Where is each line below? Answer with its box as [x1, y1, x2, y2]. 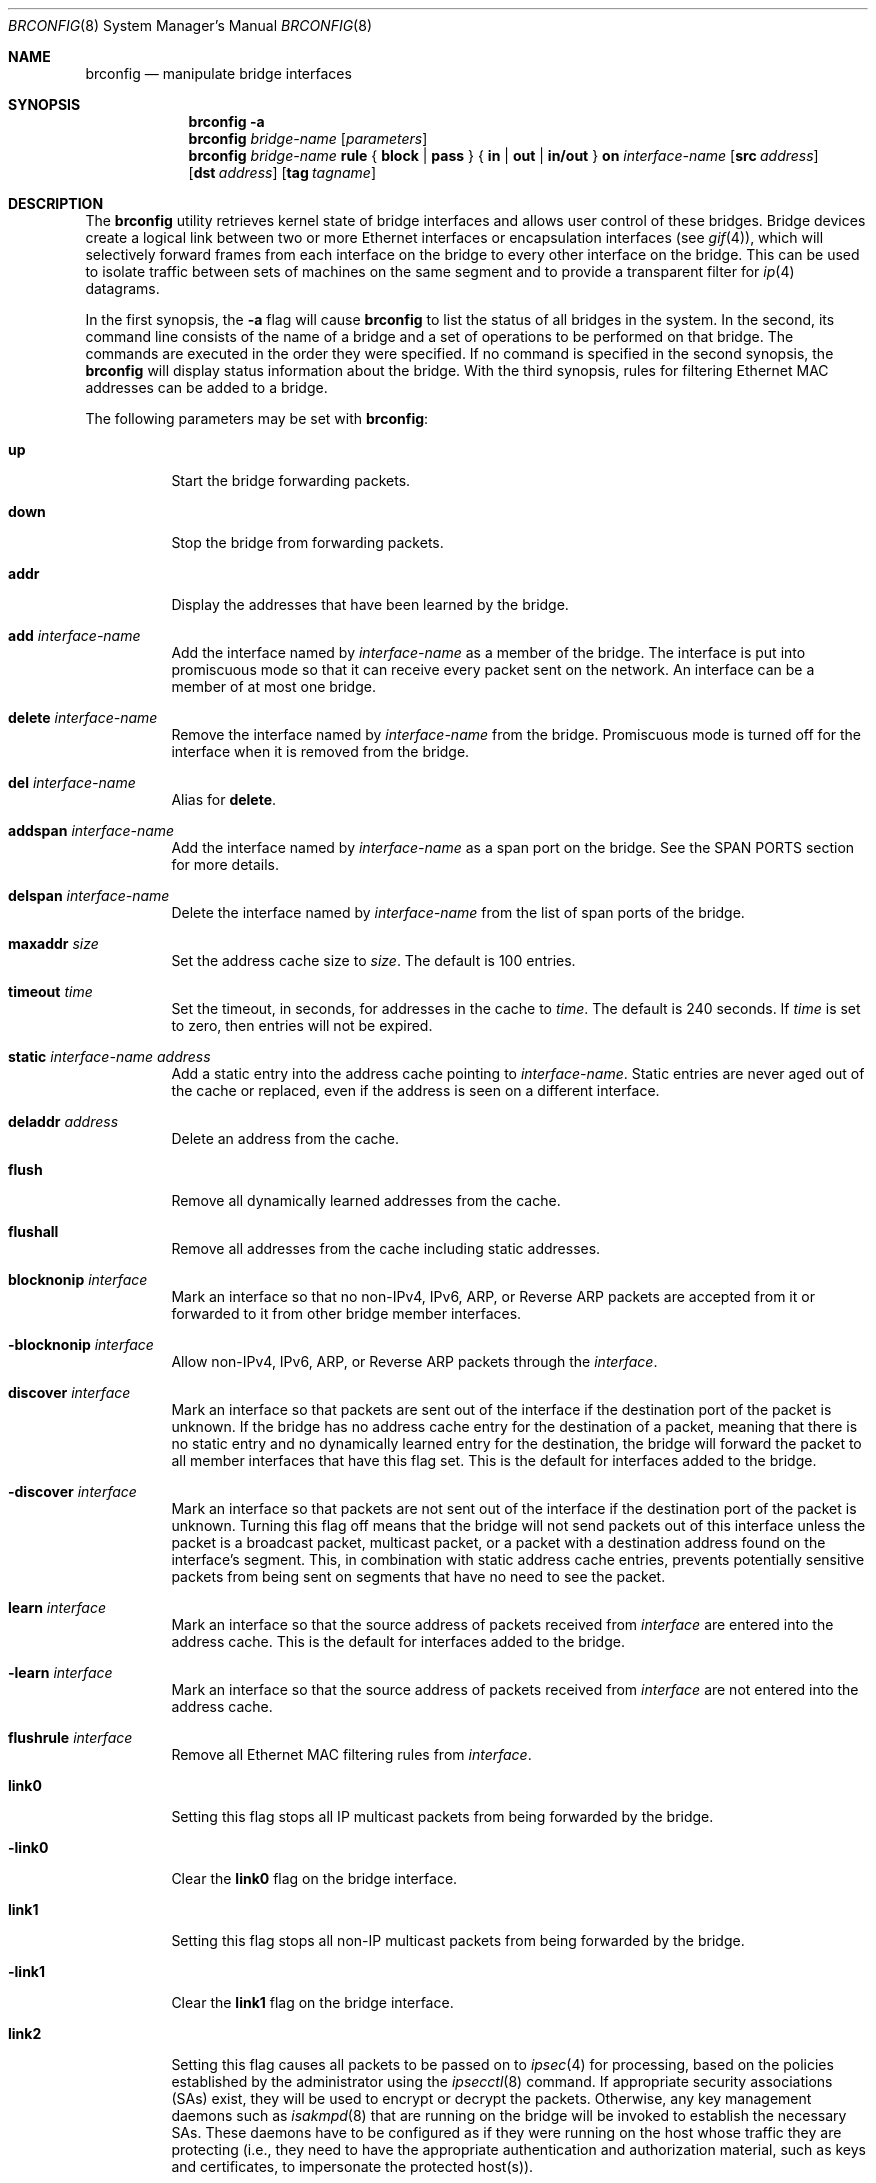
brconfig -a [188, 113, 265, 130]
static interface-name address [8, 1048, 211, 1065]
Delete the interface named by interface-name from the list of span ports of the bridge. [171, 904, 745, 921]
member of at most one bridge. [171, 678, 376, 695]
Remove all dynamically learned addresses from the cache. [171, 1192, 561, 1209]
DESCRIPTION [8, 195, 104, 212]
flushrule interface [8, 1729, 133, 1746]
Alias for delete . [171, 791, 277, 808]
